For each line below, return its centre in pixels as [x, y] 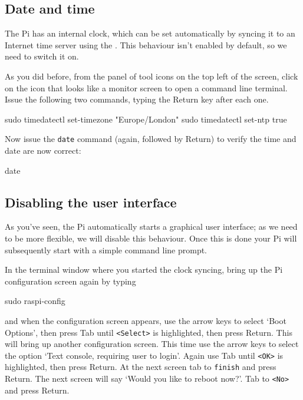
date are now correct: [43, 151]
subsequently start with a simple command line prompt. [106, 249]
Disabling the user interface [91, 202]
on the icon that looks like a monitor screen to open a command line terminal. [146, 87]
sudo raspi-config [35, 301]
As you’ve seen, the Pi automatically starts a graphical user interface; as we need [151, 227]
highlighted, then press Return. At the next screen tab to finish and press [141, 367]
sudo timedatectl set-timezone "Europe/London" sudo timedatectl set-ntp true [146, 119]
